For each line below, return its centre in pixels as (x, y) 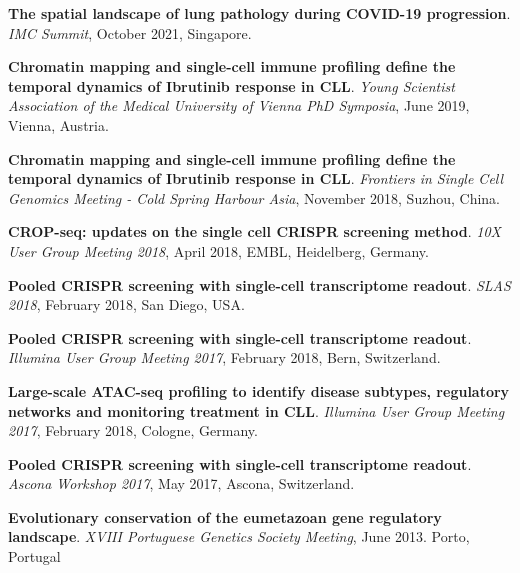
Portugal (34, 556)
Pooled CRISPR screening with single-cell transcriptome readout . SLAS (259, 284)
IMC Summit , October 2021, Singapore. (130, 32)
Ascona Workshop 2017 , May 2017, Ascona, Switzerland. (181, 483)
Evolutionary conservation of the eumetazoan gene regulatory (225, 516)
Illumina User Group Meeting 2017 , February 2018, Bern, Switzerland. (224, 357)
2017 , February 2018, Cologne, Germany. (133, 430)
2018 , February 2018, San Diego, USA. (126, 304)
